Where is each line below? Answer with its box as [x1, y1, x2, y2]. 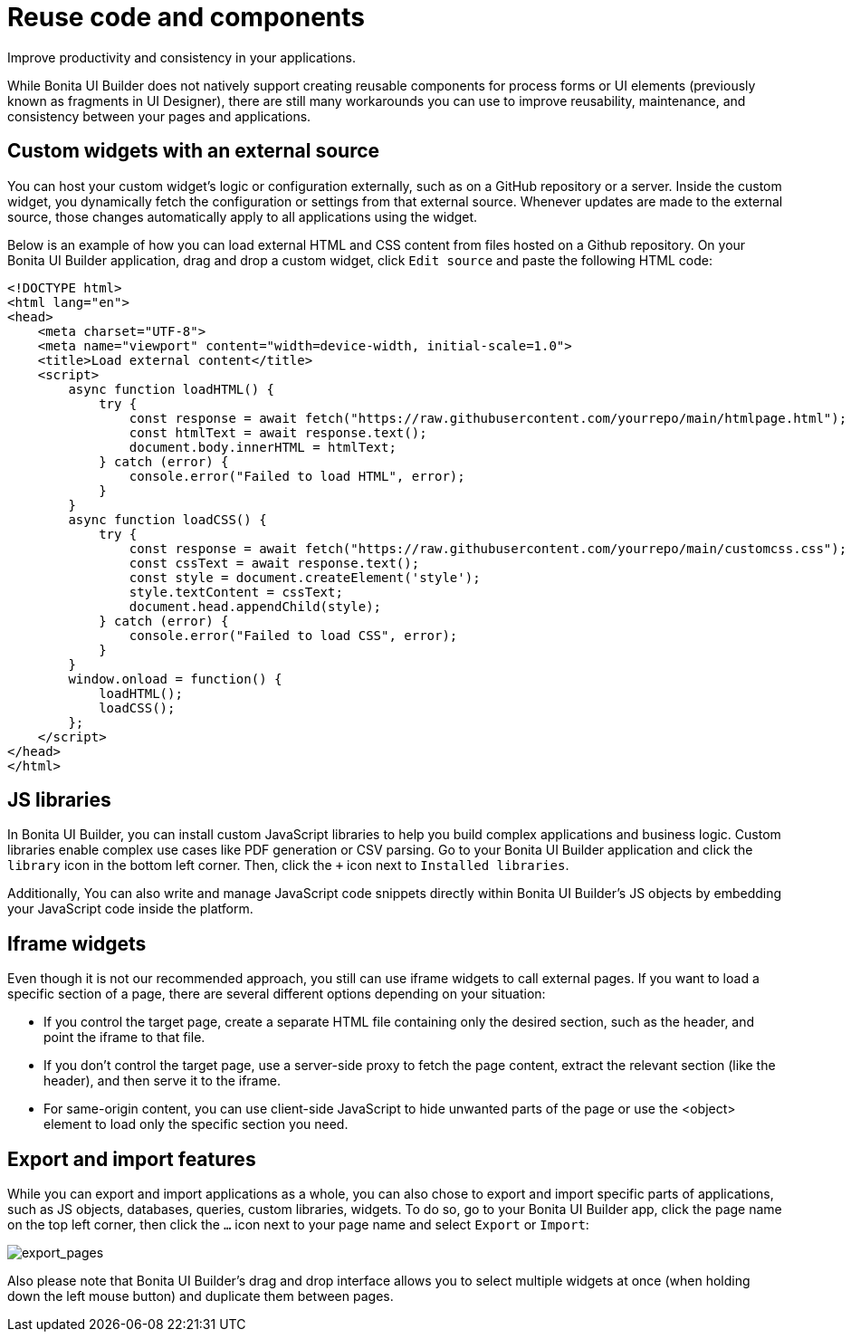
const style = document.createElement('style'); [129, 569, 481, 585]
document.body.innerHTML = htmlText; [129, 439, 397, 454]
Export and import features [7, 1147, 256, 1171]
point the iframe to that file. [43, 1029, 206, 1046]
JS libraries [7, 789, 111, 812]
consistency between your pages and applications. [7, 108, 311, 124]
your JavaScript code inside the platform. [7, 901, 253, 917]
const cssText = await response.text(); [129, 555, 420, 570]
